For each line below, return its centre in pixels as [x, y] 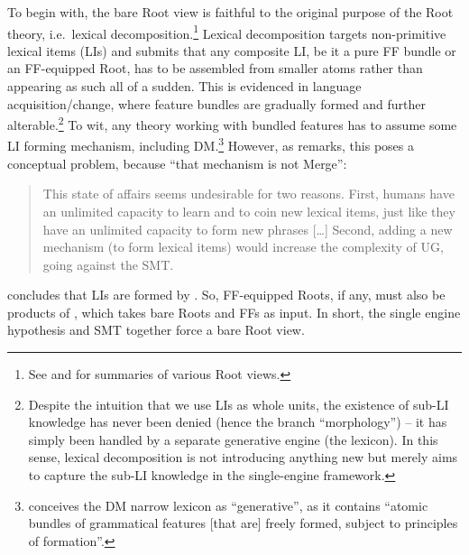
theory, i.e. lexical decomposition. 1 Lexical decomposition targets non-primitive [227, 32]
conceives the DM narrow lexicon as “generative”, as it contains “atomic [228, 505]
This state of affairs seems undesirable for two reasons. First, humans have [248, 194]
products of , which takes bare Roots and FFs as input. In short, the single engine [234, 312]
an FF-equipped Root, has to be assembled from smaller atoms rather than [215, 68]
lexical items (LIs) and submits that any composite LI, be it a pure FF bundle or [232, 50]
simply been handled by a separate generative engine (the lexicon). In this [233, 439]
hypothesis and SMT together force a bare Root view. [156, 330]
